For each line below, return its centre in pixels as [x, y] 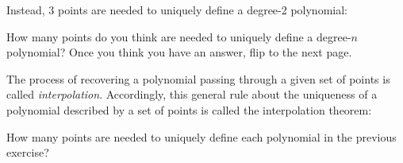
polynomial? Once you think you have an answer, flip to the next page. [179, 52]
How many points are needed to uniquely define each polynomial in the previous [201, 136]
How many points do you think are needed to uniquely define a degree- [179, 36]
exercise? [28, 152]
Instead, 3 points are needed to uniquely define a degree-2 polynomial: [177, 10]
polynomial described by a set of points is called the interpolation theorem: [189, 109]
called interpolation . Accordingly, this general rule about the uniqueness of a [192, 94]
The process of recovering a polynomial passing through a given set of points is [198, 78]
